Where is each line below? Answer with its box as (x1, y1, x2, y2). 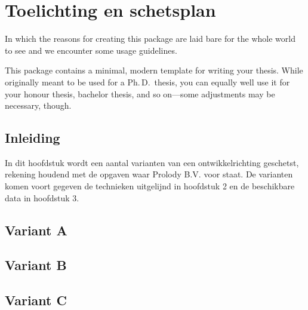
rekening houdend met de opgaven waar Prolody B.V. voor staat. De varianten (5, 168, 293, 180)
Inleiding (5, 128, 60, 147)
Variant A (5, 220, 67, 239)
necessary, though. (5, 99, 72, 112)
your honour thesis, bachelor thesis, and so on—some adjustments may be (5, 87, 275, 100)
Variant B (5, 256, 67, 274)
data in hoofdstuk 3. (5, 191, 79, 204)
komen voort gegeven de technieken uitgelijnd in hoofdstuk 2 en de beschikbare (5, 180, 295, 192)
